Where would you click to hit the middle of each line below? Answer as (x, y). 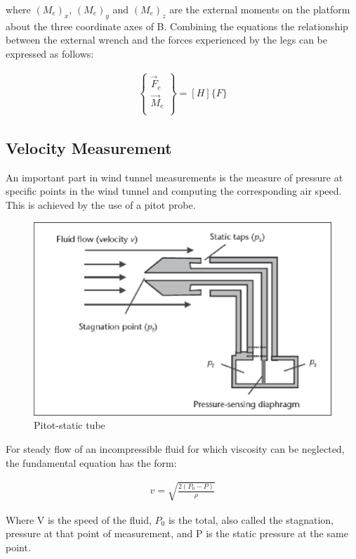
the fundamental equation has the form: (91, 462)
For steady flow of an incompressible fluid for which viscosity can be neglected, (175, 449)
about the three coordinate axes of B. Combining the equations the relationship (177, 26)
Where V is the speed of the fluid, (79, 519)
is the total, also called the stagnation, (251, 519)
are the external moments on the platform (260, 9)
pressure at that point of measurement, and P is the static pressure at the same (177, 533)
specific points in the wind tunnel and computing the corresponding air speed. (174, 191)
